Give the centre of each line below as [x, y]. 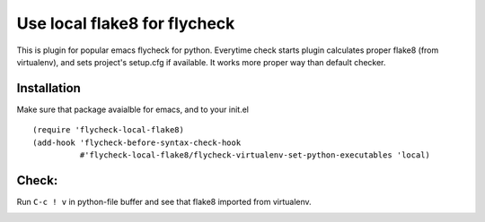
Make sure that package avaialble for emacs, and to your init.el [132, 109]
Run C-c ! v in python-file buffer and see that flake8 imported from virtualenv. [164, 201]
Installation [48, 88]
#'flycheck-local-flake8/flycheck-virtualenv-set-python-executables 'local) [255, 155]
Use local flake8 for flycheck [126, 23]
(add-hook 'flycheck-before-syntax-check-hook [137, 142]
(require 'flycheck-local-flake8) [108, 130]
